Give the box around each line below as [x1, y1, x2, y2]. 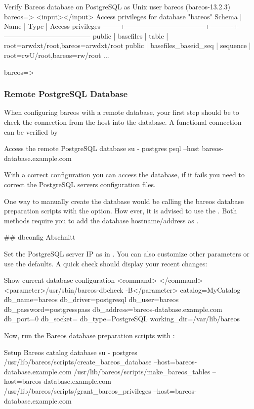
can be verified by [4, 126, 58, 137]
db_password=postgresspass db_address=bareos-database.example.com [4, 304, 222, 314]
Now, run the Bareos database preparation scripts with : [4, 330, 175, 341]
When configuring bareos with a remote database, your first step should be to [4, 107, 239, 117]
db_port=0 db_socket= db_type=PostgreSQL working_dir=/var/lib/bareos [4, 313, 240, 324]
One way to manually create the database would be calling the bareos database [4, 196, 244, 206]
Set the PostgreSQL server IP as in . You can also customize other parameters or [4, 248, 250, 258]
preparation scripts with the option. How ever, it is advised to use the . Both [4, 205, 237, 216]
